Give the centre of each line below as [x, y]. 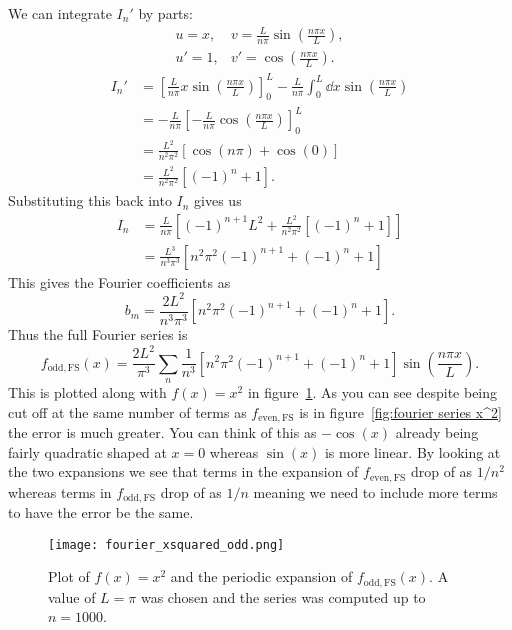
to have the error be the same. [101, 512]
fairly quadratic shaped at [87, 451]
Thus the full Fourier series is [98, 334]
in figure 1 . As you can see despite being [372, 391]
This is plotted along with [87, 391]
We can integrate [60, 13]
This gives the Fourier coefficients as [119, 281]
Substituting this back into [90, 200]
